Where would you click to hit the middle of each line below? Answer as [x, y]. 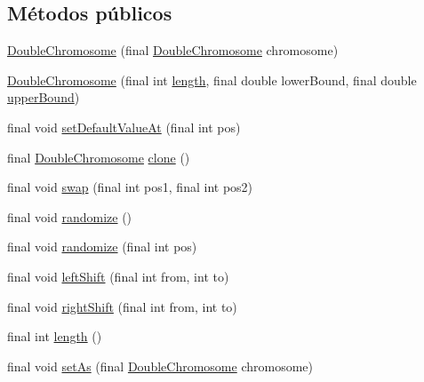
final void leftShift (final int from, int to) [118, 276]
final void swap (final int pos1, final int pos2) [130, 187]
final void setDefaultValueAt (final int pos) [124, 127]
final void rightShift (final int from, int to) [122, 306]
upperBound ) [44, 97]
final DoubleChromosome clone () [99, 157]
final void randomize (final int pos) [102, 247]
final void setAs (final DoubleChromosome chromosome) [160, 366]
